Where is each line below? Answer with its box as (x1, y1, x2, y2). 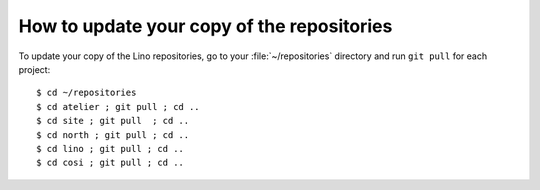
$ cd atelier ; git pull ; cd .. (36, 101, 200, 112)
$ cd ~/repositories (36, 87, 137, 99)
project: (18, 63, 51, 75)
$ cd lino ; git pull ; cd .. (36, 143, 185, 154)
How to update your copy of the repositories (18, 15, 393, 37)
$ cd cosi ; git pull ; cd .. (36, 157, 185, 169)
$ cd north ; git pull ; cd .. (36, 129, 190, 140)
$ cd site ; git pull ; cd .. (36, 115, 190, 127)
